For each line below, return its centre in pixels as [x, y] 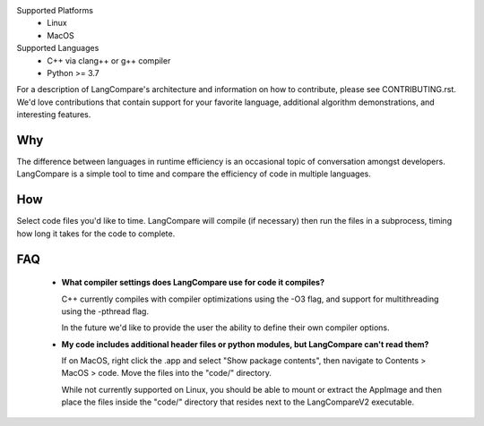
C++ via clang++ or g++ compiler [109, 60]
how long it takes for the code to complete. [96, 234]
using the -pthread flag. [105, 311]
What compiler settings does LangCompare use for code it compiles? [193, 283]
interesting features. [54, 115]
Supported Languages [58, 48]
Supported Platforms [55, 10]
